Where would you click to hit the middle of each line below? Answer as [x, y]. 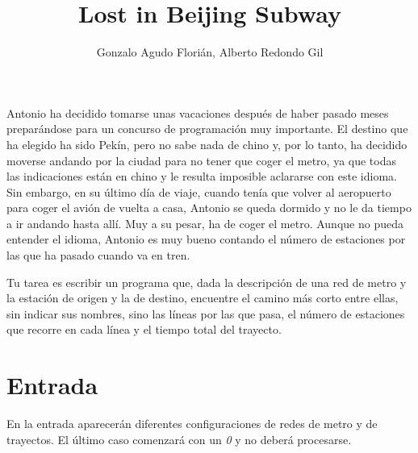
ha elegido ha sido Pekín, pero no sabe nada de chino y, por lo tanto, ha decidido [207, 144]
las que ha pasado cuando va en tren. [98, 255]
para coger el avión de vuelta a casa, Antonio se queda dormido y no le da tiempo [209, 208]
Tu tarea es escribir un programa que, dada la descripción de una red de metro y [207, 282]
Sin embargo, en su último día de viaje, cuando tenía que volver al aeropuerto [199, 191]
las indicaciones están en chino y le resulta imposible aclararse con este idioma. [202, 176]
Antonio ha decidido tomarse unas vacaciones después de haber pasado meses [198, 112]
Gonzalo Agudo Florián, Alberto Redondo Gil [210, 52]
